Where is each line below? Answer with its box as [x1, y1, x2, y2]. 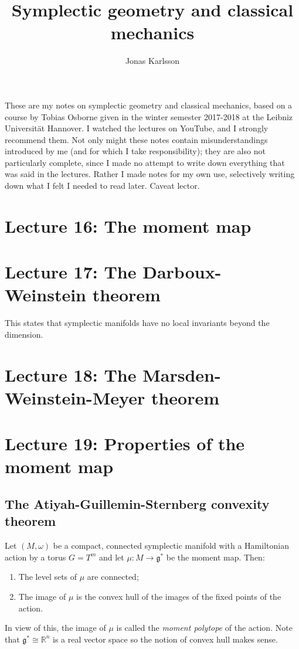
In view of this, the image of [5, 621, 106, 634]
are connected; [87, 570, 139, 583]
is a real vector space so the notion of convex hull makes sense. [53, 633, 278, 645]
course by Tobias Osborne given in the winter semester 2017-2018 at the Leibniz [5, 110, 293, 123]
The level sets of [18, 570, 77, 583]
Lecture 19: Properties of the [5, 431, 245, 456]
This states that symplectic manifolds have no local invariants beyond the [5, 317, 270, 329]
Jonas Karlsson [125, 55, 180, 67]
